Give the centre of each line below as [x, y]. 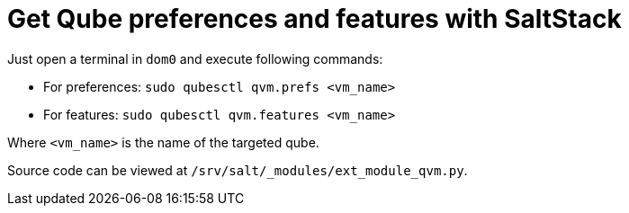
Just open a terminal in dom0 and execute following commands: [195, 58]
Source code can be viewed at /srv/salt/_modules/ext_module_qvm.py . [238, 170]
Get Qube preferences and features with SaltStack [314, 19]
